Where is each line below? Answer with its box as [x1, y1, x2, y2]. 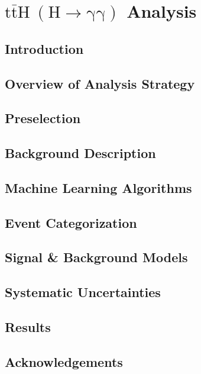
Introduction [5, 39, 84, 57]
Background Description [5, 144, 156, 162]
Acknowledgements [5, 352, 123, 370]
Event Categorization [5, 213, 137, 231]
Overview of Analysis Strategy [5, 74, 195, 92]
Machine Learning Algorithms [5, 178, 192, 196]
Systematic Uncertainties [5, 283, 161, 301]
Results [5, 318, 51, 336]
